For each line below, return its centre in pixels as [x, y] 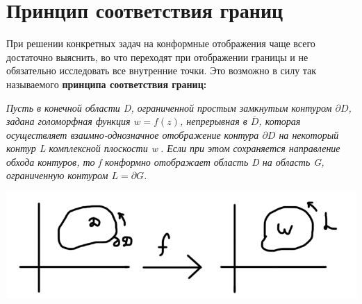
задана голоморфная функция [68, 121]
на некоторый [309, 134]
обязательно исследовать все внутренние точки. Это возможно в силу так [162, 70]
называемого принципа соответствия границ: [107, 84]
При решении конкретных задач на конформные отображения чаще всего [161, 43]
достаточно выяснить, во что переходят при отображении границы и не [157, 57]
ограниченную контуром [57, 175]
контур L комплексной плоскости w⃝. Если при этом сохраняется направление [173, 148]
